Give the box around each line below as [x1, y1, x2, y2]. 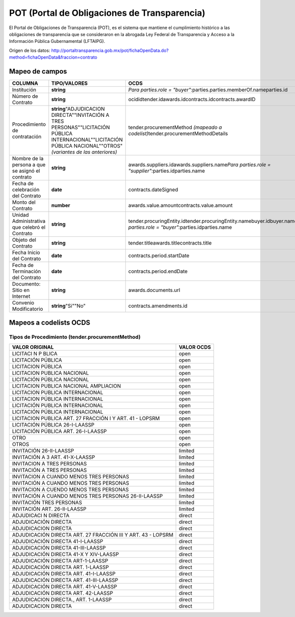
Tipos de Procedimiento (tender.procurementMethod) [9, 333, 141, 340]
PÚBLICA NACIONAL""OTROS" [51, 143, 123, 149]
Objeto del [12, 237, 36, 244]
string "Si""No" [51, 302, 86, 309]
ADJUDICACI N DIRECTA [12, 512, 70, 519]
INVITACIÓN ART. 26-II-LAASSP [12, 506, 87, 512]
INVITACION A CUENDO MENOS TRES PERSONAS [12, 486, 129, 493]
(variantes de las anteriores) [51, 148, 118, 155]
